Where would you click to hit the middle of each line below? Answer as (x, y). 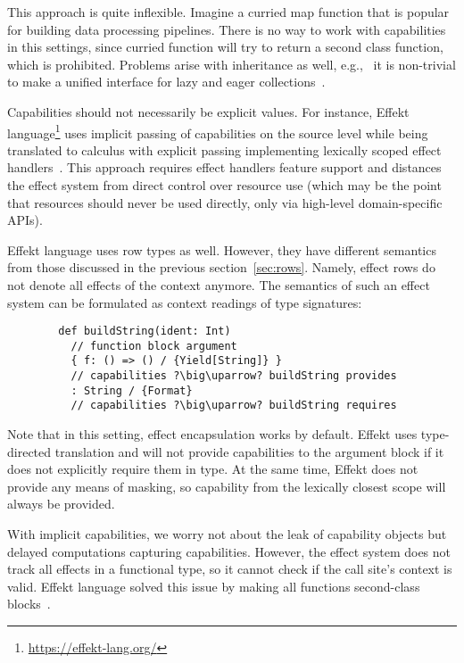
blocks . (29, 604)
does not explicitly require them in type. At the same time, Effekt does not (213, 469)
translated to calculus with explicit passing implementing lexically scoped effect (224, 149)
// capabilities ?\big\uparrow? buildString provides (234, 376)
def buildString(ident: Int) (145, 331)
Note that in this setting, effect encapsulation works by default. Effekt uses (212, 434)
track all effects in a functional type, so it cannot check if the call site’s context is (230, 569)
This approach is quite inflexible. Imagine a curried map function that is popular (228, 12)
